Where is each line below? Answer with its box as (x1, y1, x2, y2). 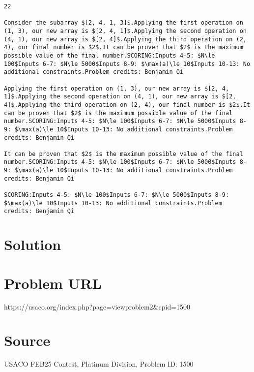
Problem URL (4, 273, 102, 293)
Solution (4, 234, 61, 254)
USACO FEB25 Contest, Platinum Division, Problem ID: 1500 (4, 359, 194, 369)
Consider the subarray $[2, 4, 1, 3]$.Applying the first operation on (4, 19, 243, 27)
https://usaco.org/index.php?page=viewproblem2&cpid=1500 (4, 301, 191, 311)
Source (4, 330, 51, 350)
